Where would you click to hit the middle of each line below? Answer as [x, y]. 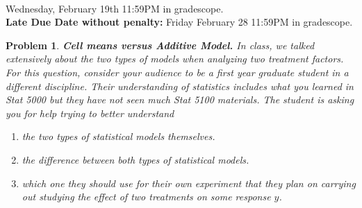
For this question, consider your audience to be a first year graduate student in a [177, 72]
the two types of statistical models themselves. [118, 136]
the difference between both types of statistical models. [135, 159]
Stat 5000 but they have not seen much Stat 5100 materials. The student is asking [180, 99]
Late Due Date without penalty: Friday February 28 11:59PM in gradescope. [179, 22]
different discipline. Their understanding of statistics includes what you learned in [180, 86]
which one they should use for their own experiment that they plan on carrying [189, 183]
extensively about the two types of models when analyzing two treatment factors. [175, 59]
